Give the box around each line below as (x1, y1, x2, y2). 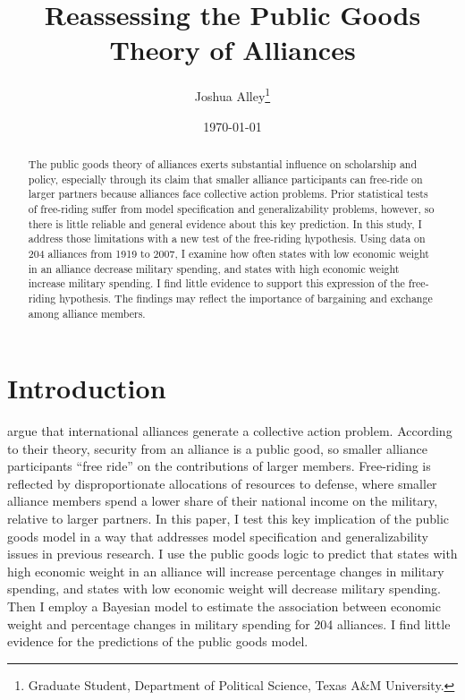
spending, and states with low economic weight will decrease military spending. (7, 579, 441, 598)
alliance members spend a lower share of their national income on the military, (7, 491, 438, 510)
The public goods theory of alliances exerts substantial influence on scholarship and (28, 156, 418, 171)
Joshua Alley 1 (194, 84, 271, 105)
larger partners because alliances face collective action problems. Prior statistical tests (28, 186, 428, 201)
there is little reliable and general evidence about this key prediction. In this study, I (28, 216, 422, 231)
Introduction (7, 370, 166, 406)
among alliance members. (28, 305, 146, 320)
